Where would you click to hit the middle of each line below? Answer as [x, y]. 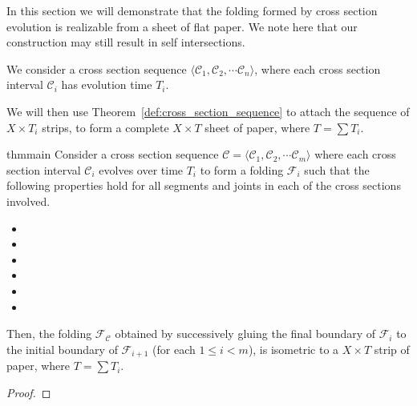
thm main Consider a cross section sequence [113, 154]
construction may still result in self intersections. [126, 42]
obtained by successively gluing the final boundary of [245, 334]
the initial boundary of [62, 349]
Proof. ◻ [29, 392]
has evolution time [107, 84]
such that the [337, 169]
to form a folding [242, 169]
